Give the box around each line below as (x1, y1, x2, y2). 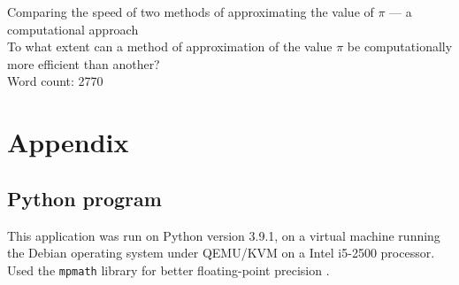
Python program (7, 184, 162, 212)
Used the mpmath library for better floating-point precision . (7, 260, 330, 279)
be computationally (347, 37, 453, 56)
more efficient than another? (7, 54, 160, 73)
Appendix (7, 124, 129, 160)
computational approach (7, 19, 139, 38)
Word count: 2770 (7, 72, 103, 90)
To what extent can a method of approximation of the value (7, 37, 333, 56)
